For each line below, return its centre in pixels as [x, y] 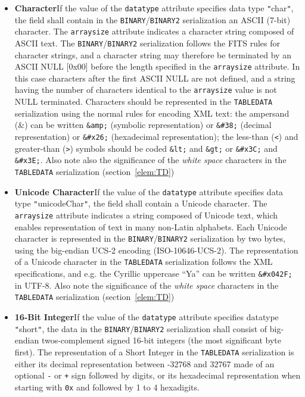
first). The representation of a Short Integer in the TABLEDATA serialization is [154, 351]
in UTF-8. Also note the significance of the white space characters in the [147, 285]
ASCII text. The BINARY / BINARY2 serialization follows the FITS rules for [147, 43]
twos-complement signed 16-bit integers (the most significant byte [161, 340]
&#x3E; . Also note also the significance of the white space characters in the [150, 160]
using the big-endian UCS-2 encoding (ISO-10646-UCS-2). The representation [156, 250]
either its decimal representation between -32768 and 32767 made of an [144, 363]
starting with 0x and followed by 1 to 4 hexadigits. [107, 387]
